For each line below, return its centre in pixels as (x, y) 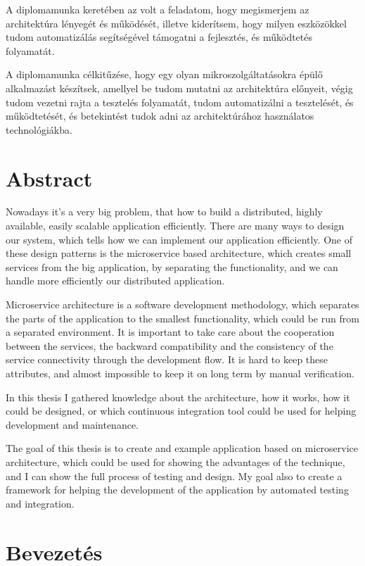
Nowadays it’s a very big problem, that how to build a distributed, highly (164, 212)
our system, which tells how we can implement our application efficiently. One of (179, 239)
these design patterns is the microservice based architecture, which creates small (179, 253)
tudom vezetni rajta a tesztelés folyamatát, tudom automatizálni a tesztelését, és (180, 102)
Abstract (49, 178)
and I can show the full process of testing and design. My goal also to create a (174, 476)
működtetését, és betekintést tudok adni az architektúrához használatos (160, 116)
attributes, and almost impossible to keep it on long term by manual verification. (180, 373)
